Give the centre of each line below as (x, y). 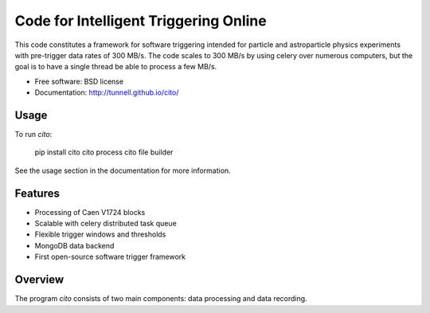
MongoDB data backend (74, 245)
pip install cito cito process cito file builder (104, 152)
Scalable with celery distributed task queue (106, 224)
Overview (39, 280)
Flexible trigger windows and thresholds (100, 234)
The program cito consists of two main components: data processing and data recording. (161, 299)
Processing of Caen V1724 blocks (90, 212)
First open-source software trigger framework (110, 257)
